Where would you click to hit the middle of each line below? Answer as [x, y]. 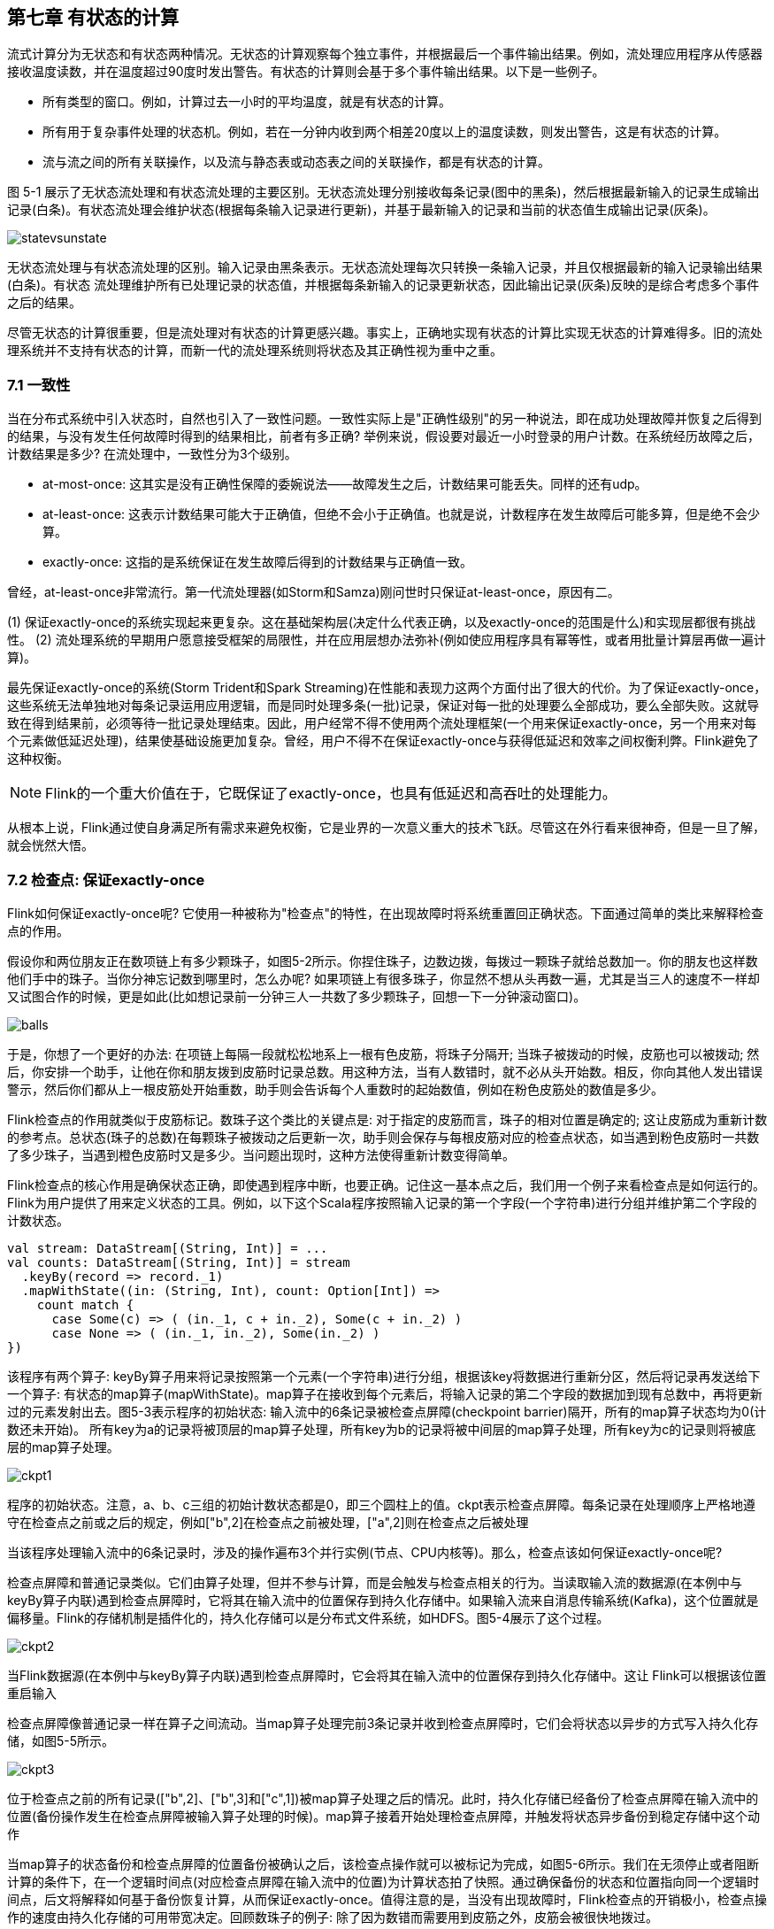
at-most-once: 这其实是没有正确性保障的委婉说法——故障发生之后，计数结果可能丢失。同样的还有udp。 [345, 484]
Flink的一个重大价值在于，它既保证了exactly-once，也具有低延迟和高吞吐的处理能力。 [331, 794]
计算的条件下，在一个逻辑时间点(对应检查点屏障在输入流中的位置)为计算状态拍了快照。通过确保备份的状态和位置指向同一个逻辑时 [383, 1881]
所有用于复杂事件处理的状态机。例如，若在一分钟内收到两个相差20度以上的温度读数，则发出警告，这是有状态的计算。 [385, 132]
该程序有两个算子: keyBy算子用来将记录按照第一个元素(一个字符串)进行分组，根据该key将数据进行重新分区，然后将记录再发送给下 [384, 1376]
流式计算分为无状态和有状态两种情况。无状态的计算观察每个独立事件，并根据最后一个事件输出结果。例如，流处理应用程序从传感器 [385, 54]
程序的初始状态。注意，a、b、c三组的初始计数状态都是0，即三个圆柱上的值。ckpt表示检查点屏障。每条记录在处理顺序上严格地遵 [382, 1504]
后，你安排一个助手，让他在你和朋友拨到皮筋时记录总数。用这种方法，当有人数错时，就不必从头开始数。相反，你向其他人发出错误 [385, 1071]
